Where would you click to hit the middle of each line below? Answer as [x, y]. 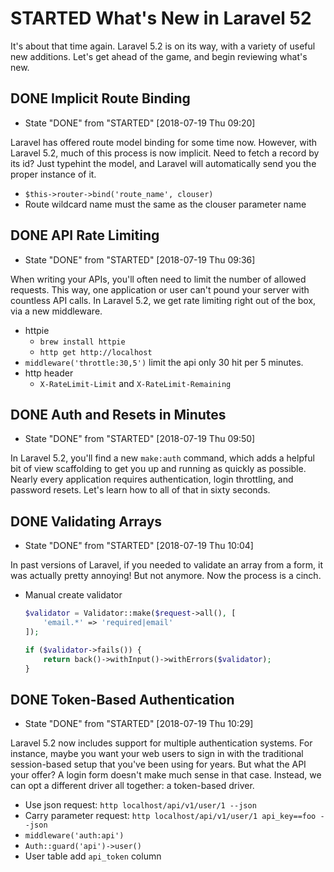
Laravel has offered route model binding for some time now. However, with [164, 142]
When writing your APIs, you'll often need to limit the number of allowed [158, 279]
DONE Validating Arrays [86, 521]
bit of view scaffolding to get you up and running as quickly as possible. [158, 469]
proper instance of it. [53, 174]
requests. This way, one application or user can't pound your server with [160, 289]
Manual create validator [73, 595]
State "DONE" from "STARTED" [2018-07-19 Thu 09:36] [140, 259]
